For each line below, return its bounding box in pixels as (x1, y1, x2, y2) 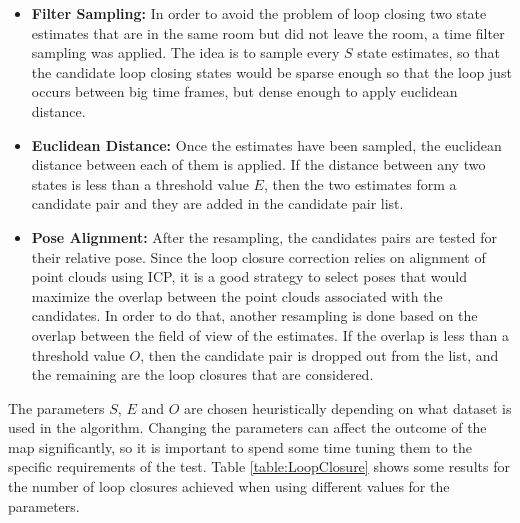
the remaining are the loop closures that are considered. (31, 364, 374, 385)
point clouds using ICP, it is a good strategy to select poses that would (31, 266, 467, 287)
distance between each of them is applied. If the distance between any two (31, 154, 486, 175)
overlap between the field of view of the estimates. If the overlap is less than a (31, 324, 509, 345)
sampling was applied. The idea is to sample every (31, 42, 340, 63)
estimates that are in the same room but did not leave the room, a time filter (31, 22, 505, 43)
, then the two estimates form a (263, 173, 457, 194)
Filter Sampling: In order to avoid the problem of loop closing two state (31, 3, 487, 23)
